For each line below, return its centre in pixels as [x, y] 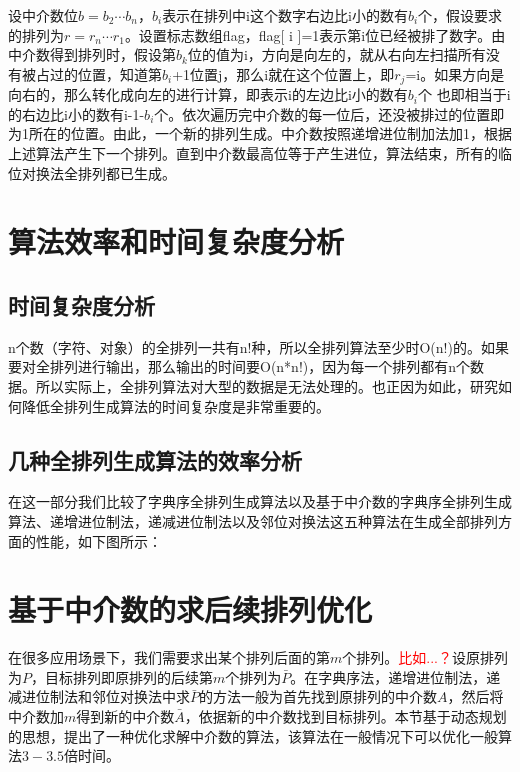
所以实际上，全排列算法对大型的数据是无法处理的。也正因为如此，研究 [266, 385]
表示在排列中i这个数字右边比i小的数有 [285, 15]
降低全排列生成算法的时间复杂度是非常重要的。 [175, 405]
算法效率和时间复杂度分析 [176, 241]
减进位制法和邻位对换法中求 [99, 696]
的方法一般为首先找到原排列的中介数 [318, 696]
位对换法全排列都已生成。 [92, 172]
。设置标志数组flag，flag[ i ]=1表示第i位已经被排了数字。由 [315, 34]
